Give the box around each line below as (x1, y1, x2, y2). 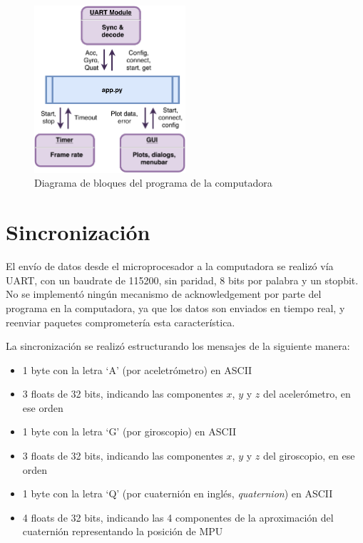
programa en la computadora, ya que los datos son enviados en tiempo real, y (6, 300, 345, 315)
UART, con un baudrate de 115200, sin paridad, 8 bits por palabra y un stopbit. (6, 272, 359, 287)
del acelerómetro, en (262, 386, 351, 401)
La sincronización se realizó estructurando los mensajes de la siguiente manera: (6, 338, 350, 353)
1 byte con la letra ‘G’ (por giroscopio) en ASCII (22, 424, 237, 439)
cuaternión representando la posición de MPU (22, 524, 223, 539)
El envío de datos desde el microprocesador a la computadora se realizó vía (6, 259, 334, 274)
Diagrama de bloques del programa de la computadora (34, 175, 272, 190)
